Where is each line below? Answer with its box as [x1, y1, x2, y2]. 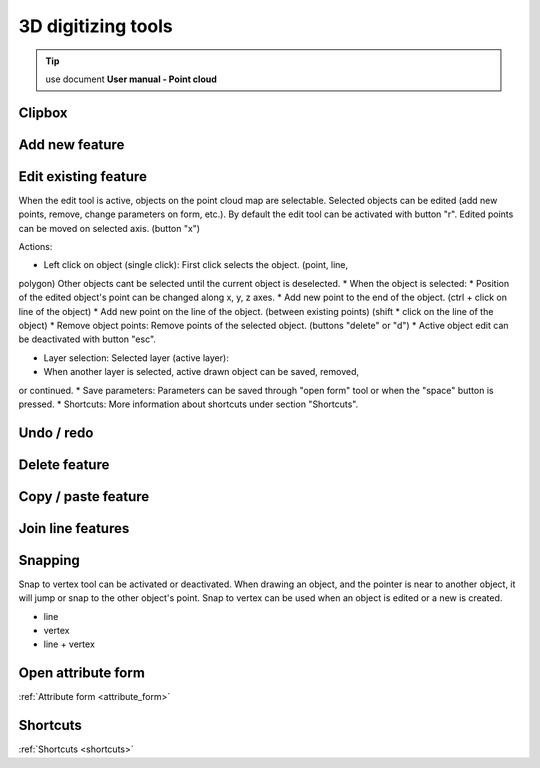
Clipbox [18, 104, 69, 121]
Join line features [18, 520, 130, 537]
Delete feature [18, 456, 110, 473]
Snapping [18, 551, 80, 569]
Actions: [18, 241, 53, 253]
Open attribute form [18, 665, 145, 682]
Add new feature [18, 136, 125, 153]
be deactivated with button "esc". [18, 333, 157, 345]
